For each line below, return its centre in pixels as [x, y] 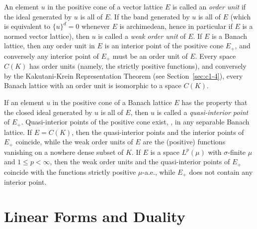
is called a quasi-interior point [203, 112]
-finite [237, 152]
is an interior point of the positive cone [164, 46]
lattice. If [18, 132]
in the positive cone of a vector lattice [105, 6]
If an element [24, 102]
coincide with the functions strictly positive [70, 172]
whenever [95, 26]
